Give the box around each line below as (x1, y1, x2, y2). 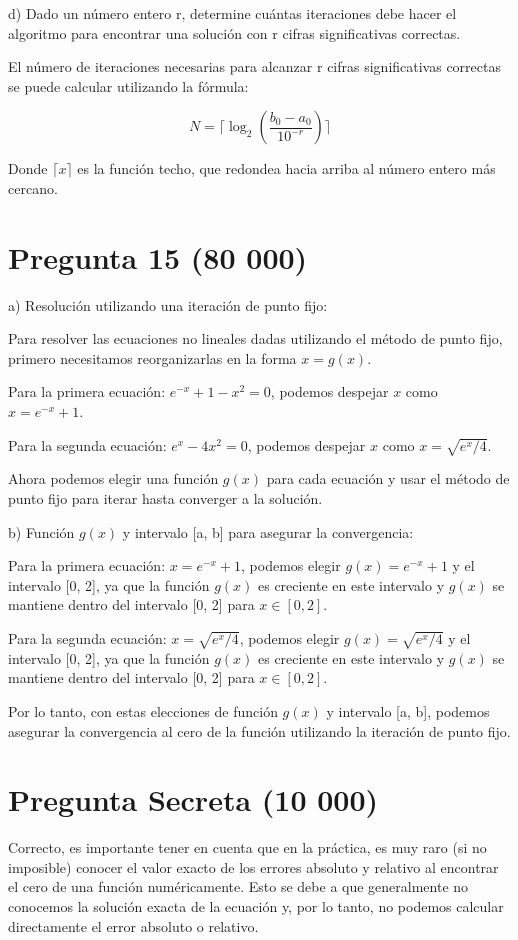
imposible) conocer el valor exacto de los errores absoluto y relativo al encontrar (8, 856, 499, 877)
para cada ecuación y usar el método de (266, 468, 510, 489)
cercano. (8, 177, 58, 198)
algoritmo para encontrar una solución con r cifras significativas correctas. (8, 22, 461, 43)
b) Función (8, 521, 75, 542)
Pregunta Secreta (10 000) (8, 779, 379, 820)
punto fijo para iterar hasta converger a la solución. (8, 488, 323, 509)
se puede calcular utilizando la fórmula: (8, 75, 249, 96)
